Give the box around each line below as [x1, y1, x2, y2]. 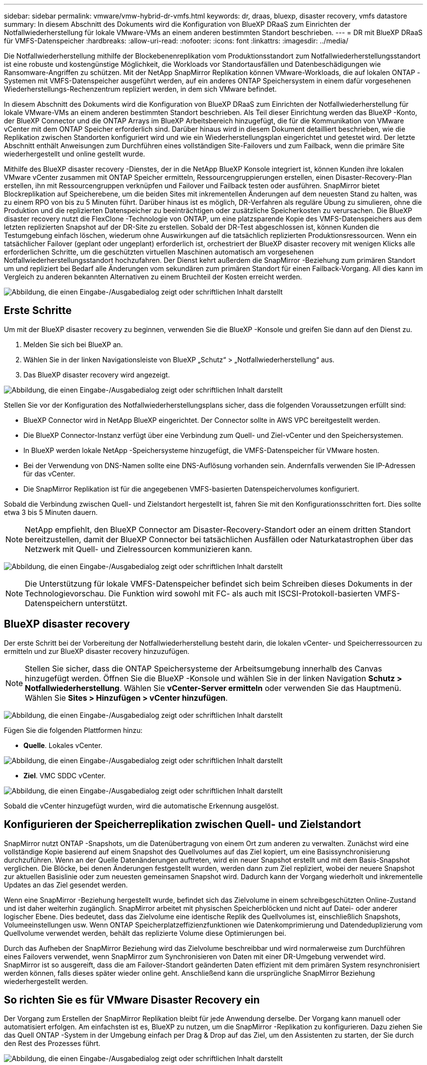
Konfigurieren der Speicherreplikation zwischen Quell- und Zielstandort [4, 818, 361, 831]
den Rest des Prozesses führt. [4, 1039, 100, 1048]
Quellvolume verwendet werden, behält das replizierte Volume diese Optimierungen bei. [4, 928, 287, 937]
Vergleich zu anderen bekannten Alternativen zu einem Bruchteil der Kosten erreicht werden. [4, 273, 302, 281]
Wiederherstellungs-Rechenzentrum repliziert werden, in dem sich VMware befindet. [4, 85, 277, 93]
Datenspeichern [25, 598, 83, 608]
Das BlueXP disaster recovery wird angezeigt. [23, 370, 170, 379]
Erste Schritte [4, 304, 72, 317]
